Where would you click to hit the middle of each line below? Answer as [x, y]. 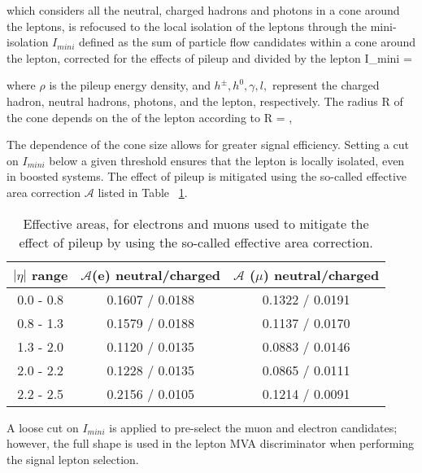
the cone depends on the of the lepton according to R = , [150, 117]
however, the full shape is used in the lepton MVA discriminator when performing [211, 443]
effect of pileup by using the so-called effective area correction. [196, 242]
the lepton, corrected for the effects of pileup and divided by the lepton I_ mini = [209, 57]
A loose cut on [43, 427]
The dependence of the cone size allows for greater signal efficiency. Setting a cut [208, 145]
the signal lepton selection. [73, 459]
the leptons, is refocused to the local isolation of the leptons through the [187, 26]
